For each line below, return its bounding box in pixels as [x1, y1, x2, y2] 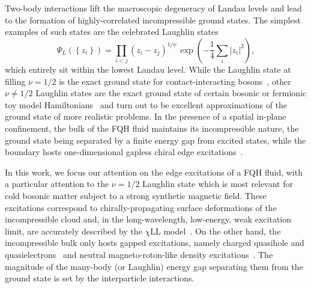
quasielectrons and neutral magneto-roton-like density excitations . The [5, 248, 273, 261]
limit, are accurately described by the [5, 224, 142, 237]
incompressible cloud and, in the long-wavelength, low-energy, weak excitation [5, 213, 292, 225]
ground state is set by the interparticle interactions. [5, 272, 195, 284]
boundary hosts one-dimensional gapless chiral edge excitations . [5, 146, 243, 158]
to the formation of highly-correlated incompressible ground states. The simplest [5, 13, 301, 26]
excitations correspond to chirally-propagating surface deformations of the [5, 201, 277, 213]
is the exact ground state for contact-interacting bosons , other [59, 75, 291, 87]
